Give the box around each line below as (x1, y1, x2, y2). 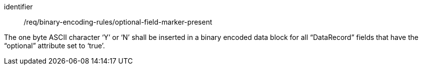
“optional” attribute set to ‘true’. (4, 41, 105, 50)
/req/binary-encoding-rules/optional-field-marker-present (24, 18, 212, 26)
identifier (4, 2, 33, 11)
